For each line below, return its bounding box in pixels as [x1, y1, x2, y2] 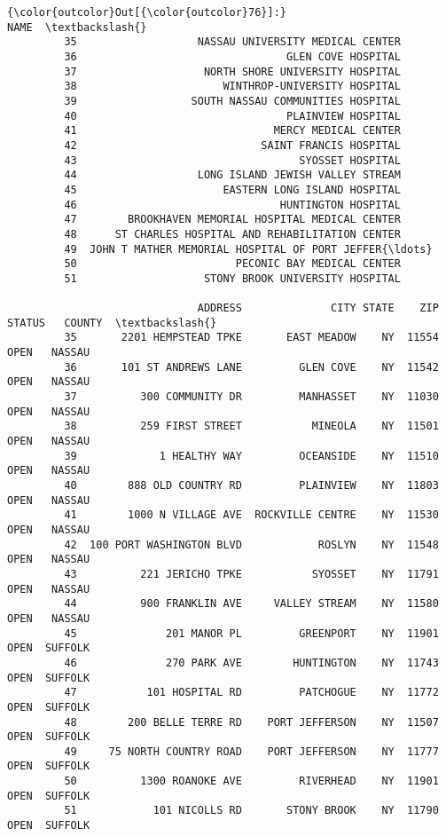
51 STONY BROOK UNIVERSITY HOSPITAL [64, 272, 401, 285]
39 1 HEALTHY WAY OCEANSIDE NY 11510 [64, 449, 439, 462]
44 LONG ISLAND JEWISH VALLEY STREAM [64, 169, 401, 182]
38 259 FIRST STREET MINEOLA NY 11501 [64, 420, 439, 433]
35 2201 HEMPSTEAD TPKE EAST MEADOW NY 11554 [64, 331, 439, 344]
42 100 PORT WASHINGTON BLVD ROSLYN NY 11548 [64, 538, 439, 551]
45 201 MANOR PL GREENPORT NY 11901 [64, 627, 439, 640]
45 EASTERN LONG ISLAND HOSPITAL [64, 183, 401, 196]
